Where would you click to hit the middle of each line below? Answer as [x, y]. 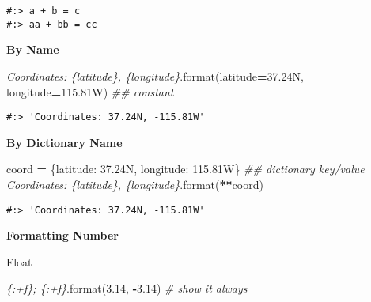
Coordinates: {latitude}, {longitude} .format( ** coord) [135, 184]
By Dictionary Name [64, 142]
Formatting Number [62, 235]
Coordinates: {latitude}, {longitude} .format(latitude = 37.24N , [155, 75]
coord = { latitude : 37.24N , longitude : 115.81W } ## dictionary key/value [185, 169]
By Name [33, 49]
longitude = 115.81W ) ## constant [90, 91]
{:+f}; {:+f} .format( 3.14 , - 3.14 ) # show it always [127, 288]
